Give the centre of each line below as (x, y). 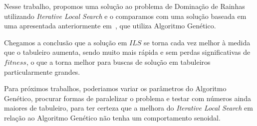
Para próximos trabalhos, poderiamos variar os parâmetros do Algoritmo (115, 88)
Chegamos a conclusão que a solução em (66, 42)
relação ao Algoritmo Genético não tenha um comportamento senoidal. (112, 117)
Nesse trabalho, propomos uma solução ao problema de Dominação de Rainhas (125, 6)
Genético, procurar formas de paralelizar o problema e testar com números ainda (128, 98)
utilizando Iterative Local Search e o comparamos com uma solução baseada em (125, 16)
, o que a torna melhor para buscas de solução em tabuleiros (118, 62)
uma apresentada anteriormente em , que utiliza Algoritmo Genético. (110, 26)
